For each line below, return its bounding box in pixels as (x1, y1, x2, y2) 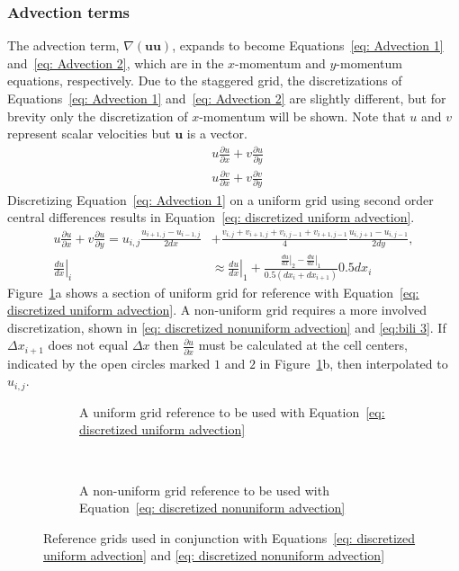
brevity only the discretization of (7, 106, 188, 125)
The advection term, (7, 36, 120, 55)
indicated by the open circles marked (7, 353, 211, 372)
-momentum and (235, 53, 326, 72)
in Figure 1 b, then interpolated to (259, 353, 448, 372)
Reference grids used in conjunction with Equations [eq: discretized (43, 528, 416, 547)
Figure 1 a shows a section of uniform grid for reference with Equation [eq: (7, 282, 419, 301)
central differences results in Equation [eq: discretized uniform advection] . (7, 208, 415, 227)
